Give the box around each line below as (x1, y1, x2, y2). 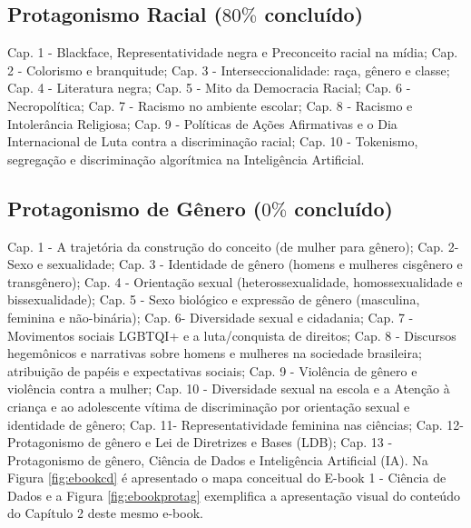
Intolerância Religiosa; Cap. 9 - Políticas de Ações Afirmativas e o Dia (7, 114, 397, 133)
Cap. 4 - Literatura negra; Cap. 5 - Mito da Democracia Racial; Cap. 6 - (7, 78, 411, 97)
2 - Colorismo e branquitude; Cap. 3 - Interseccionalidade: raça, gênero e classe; (7, 60, 450, 79)
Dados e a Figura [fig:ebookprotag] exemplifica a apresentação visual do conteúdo (7, 485, 460, 504)
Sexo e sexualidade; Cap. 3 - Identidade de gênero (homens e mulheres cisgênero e (7, 254, 463, 274)
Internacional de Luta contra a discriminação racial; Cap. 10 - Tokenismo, (7, 132, 418, 151)
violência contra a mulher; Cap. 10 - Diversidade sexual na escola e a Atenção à (7, 379, 450, 398)
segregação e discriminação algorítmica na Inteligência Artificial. (7, 149, 365, 168)
